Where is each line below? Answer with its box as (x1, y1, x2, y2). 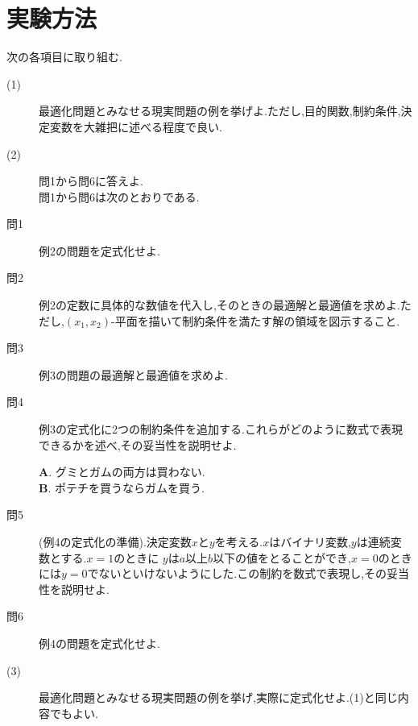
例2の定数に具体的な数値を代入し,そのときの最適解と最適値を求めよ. (39, 297, 400, 313)
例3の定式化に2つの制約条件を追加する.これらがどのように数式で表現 (39, 421, 403, 438)
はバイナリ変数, (269, 533, 351, 550)
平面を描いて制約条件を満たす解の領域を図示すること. (114, 312, 400, 329)
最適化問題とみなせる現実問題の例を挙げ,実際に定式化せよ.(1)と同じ (39, 689, 398, 706)
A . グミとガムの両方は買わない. (39, 463, 205, 480)
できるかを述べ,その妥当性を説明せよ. (39, 436, 237, 453)
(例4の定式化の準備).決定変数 (39, 533, 192, 550)
